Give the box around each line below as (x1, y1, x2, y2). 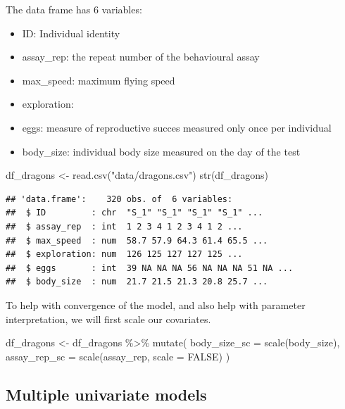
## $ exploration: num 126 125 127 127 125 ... (6, 249, 243, 260)
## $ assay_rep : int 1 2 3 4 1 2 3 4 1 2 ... (6, 221, 243, 232)
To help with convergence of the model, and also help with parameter (6, 297, 306, 312)
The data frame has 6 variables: (6, 2, 142, 16)
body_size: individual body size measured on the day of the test (22, 144, 301, 158)
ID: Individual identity (22, 25, 120, 40)
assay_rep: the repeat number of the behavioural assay (22, 49, 260, 64)
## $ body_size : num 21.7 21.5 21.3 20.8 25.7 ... (6, 277, 268, 287)
